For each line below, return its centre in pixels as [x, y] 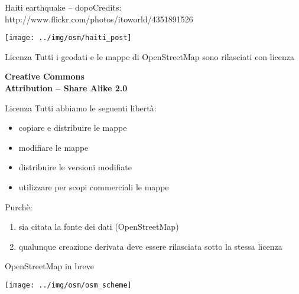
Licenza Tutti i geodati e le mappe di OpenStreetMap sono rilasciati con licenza [150, 56]
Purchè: [19, 207]
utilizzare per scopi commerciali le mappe [94, 187]
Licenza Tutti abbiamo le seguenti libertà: [81, 108]
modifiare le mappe [53, 147]
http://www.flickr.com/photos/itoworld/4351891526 [99, 19]
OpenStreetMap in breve [49, 266]
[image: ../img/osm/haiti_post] [68, 38]
